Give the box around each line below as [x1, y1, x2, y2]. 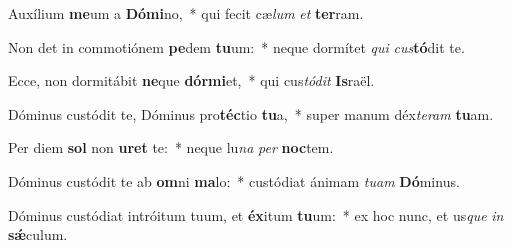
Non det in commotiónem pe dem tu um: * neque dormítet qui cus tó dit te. [8, 36, 465, 57]
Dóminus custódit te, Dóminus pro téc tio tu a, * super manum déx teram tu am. [8, 103, 494, 124]
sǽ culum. [8, 224, 68, 245]
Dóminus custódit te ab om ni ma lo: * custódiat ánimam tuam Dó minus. [8, 170, 460, 191]
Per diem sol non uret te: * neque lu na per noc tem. [8, 137, 334, 158]
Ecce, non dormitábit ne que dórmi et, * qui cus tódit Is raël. [8, 70, 375, 91]
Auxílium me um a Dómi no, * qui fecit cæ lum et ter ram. [8, 3, 364, 23]
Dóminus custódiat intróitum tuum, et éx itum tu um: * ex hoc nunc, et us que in [8, 204, 504, 225]
